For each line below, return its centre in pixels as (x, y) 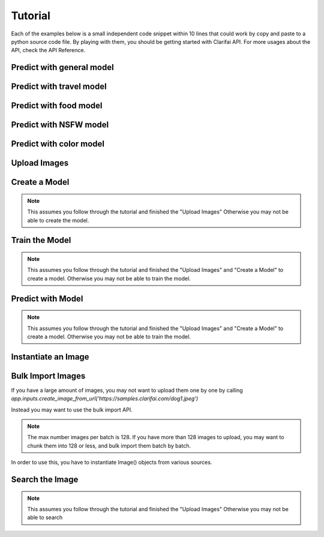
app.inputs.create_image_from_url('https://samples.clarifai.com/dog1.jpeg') (105, 398)
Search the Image (45, 480)
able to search (45, 517)
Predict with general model (62, 67)
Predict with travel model (59, 87)
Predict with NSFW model (60, 125)
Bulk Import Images (48, 376)
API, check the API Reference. (48, 50)
